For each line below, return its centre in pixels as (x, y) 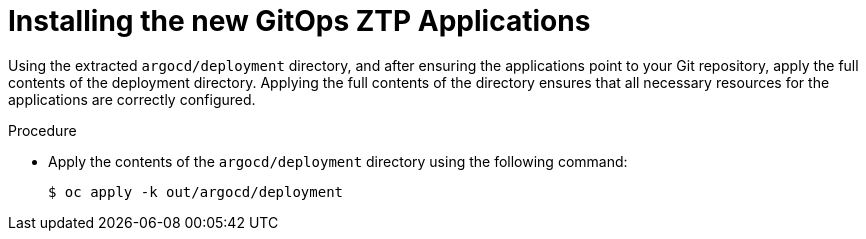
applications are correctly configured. (132, 99)
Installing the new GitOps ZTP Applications (299, 21)
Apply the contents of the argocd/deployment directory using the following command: (338, 161)
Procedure (42, 130)
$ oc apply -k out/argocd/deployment (196, 191)
